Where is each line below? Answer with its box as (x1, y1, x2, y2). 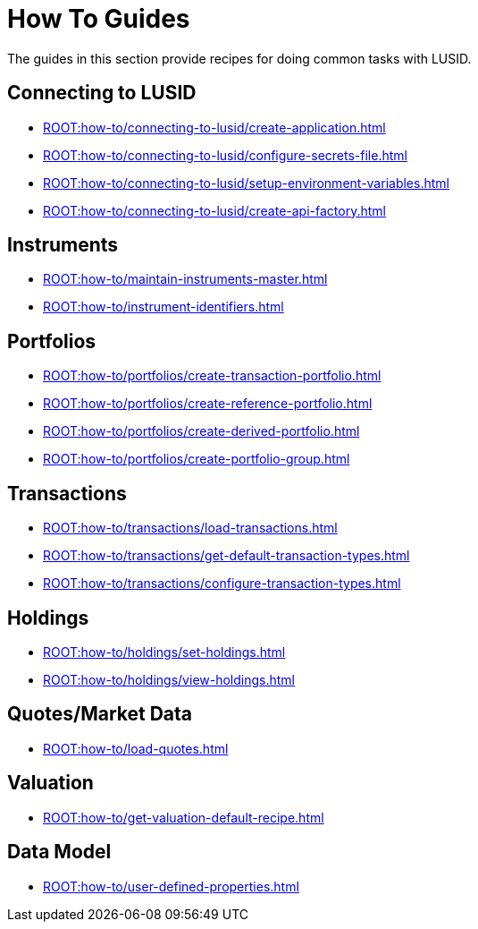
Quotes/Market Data (7, 703, 193, 726)
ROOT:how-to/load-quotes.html (43, 740, 229, 756)
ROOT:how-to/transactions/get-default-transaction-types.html (43, 548, 410, 564)
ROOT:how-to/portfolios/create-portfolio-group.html (43, 451, 350, 467)
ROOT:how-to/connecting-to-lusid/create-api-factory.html (43, 202, 386, 218)
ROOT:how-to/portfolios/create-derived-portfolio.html (43, 423, 360, 439)
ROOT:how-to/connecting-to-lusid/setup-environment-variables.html (43, 175, 449, 191)
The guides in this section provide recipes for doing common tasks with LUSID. (7, 50, 472, 66)
